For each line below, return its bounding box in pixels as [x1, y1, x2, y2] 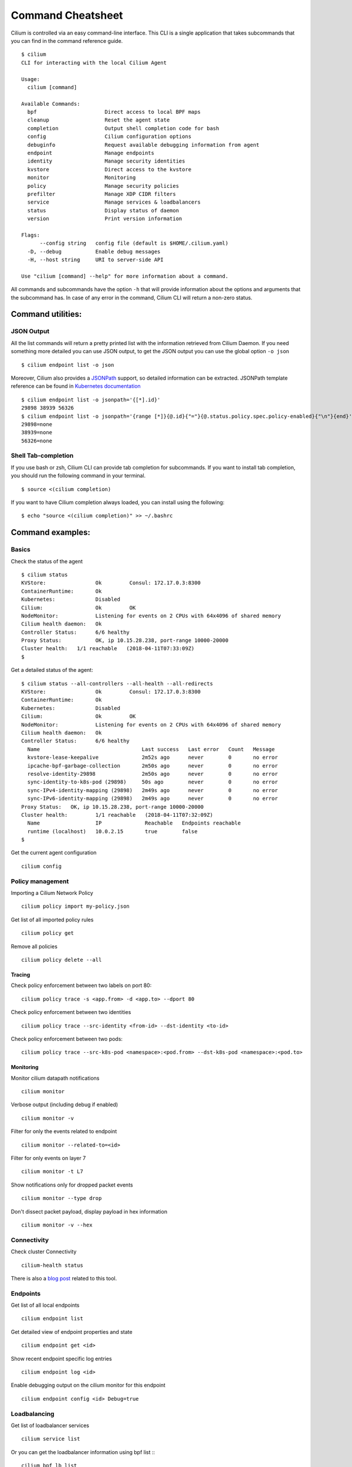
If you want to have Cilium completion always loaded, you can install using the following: [11, 499, 225, 506]
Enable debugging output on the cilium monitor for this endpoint [11, 1382, 165, 1389]
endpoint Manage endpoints [27, 150, 155, 157]
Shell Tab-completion [11, 452, 74, 460]
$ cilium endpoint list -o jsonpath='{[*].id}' [21, 396, 161, 403]
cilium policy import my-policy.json [21, 903, 130, 910]
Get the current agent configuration [11, 849, 97, 856]
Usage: [21, 76, 40, 82]
